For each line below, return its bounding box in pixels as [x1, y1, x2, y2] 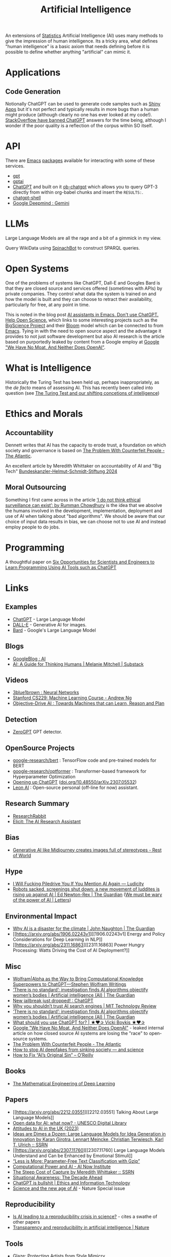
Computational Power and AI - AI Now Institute [12, 1163, 111, 1169]
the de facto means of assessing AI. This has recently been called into [5, 384, 153, 391]
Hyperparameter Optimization [12, 773, 76, 780]
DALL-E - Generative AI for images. [12, 621, 87, 627]
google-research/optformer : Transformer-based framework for [12, 768, 146, 774]
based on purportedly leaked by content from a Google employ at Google [5, 339, 160, 344]
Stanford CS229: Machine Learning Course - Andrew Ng [12, 695, 132, 701]
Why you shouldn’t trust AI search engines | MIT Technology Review [12, 1003, 157, 1009]
